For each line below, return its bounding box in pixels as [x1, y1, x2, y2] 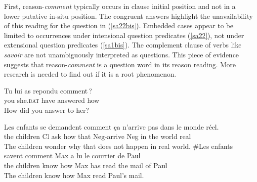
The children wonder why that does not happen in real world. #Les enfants [4, 140, 233, 151]
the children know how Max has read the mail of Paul [4, 160, 168, 170]
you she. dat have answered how [4, 95, 99, 105]
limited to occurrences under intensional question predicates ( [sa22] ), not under [4, 30, 244, 40]
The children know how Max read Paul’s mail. [4, 170, 144, 180]
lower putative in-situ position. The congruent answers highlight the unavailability [4, 10, 253, 21]
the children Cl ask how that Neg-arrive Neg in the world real [4, 131, 191, 141]
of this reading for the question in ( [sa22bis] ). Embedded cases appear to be [4, 20, 233, 31]
